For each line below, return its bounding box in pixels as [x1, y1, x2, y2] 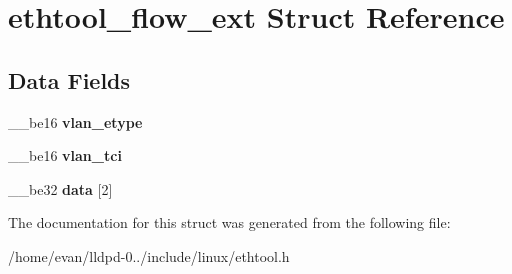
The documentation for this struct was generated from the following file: [8, 212, 451, 233]
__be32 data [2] [8, 178, 113, 199]
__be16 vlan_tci [8, 145, 122, 166]
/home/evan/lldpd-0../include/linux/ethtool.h [8, 245, 290, 266]
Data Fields [8, 64, 131, 95]
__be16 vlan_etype [8, 111, 143, 132]
